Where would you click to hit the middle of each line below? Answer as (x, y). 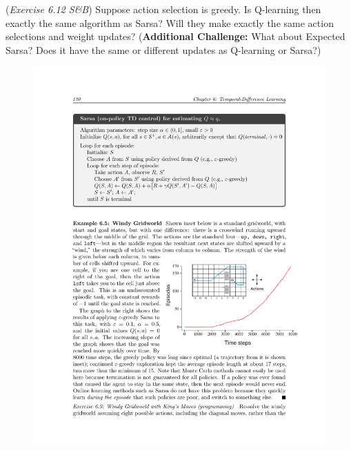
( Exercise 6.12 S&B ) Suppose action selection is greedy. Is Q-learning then (163, 9)
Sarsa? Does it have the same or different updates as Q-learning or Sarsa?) (163, 49)
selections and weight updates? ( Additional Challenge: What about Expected (175, 36)
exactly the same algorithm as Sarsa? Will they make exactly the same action (170, 22)
